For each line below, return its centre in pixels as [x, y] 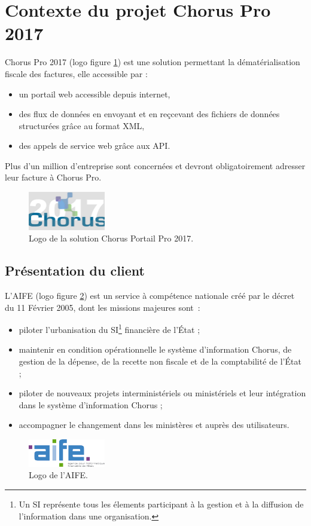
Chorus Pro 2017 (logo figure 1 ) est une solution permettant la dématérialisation [153, 62]
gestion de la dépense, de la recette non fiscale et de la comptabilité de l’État [160, 361]
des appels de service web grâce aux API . [94, 146]
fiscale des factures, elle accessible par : [76, 73]
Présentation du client [75, 270]
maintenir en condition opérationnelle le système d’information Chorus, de [155, 349]
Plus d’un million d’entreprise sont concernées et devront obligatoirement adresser [155, 165]
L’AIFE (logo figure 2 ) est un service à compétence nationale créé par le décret [150, 296]
